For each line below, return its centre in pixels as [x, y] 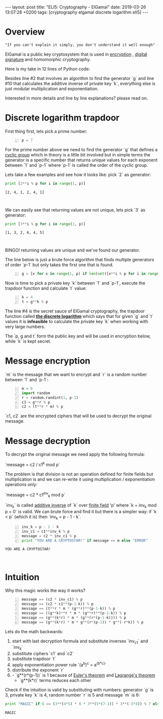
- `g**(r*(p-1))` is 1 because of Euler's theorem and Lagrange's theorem [83, 675]
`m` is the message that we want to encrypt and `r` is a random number [76, 374]
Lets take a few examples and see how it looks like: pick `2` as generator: [78, 175]
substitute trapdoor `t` [34, 659]
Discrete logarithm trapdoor [62, 118]
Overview [25, 32]
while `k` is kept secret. [28, 341]
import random [36, 393]
